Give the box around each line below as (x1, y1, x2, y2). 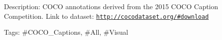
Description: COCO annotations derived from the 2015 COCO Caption (4, 1, 219, 11)
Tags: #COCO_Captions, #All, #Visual (4, 27, 129, 37)
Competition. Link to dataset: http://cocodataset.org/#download (4, 11, 209, 21)
